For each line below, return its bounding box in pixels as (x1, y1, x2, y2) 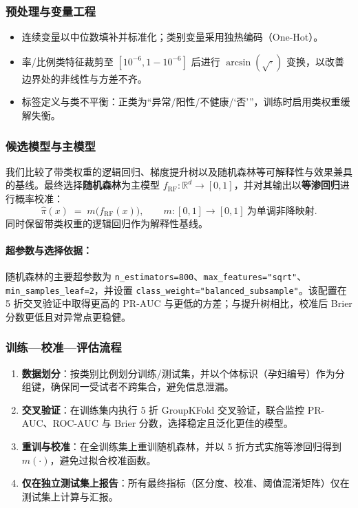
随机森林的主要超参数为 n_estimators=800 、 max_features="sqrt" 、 (6, 268, 307, 283)
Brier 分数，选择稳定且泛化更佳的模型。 (114, 416, 293, 430)
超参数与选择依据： (6, 242, 92, 257)
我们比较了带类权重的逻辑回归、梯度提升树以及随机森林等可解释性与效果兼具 (6, 164, 352, 178)
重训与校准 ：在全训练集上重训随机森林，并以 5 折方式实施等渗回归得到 (21, 439, 342, 454)
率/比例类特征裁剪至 (21, 54, 114, 68)
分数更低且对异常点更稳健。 (6, 309, 131, 324)
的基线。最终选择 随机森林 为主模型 (6, 178, 160, 192)
